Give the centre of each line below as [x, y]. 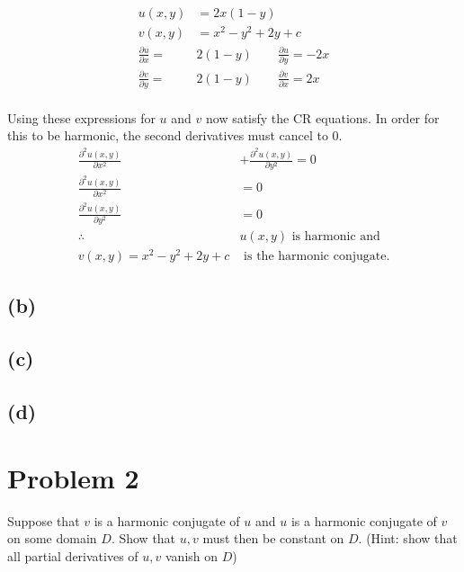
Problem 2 [73, 477]
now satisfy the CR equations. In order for [322, 117]
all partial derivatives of [73, 555]
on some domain [52, 538]
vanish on [192, 555]
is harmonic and [336, 236]
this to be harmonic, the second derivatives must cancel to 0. [175, 135]
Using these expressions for [81, 117]
